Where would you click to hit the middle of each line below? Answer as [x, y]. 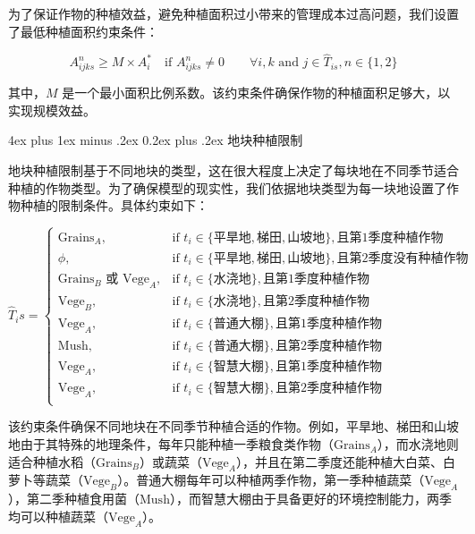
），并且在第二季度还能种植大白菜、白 [345, 461]
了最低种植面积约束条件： [83, 31]
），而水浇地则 [418, 444]
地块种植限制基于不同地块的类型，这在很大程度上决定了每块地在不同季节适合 [233, 170]
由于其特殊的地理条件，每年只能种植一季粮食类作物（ [177, 444]
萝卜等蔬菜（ [46, 480]
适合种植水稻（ [52, 461]
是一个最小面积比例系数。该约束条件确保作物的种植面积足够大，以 [256, 93]
